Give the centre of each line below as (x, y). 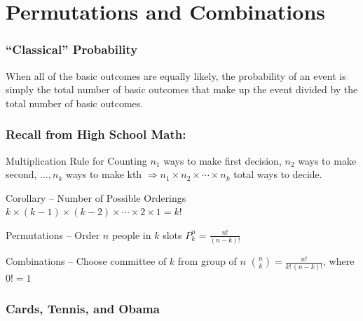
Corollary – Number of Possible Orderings (96, 197)
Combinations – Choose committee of (86, 261)
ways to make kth (104, 174)
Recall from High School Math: (96, 134)
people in (131, 234)
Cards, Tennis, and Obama (83, 309)
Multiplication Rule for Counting (76, 160)
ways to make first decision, (222, 160)
